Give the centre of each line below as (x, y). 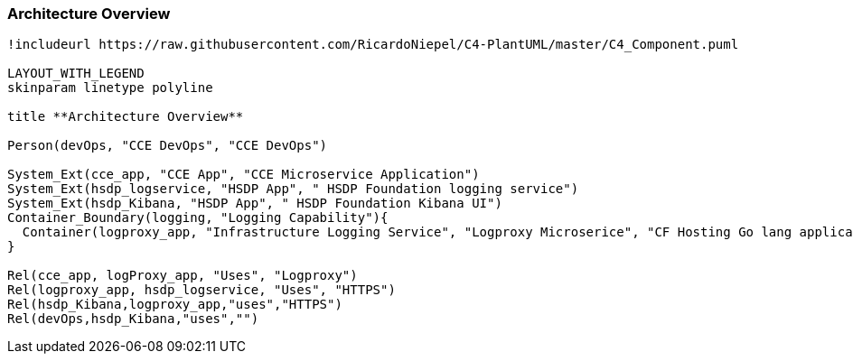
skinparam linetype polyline (110, 88)
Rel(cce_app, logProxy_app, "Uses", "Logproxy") (183, 276)
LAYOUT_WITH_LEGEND (76, 74)
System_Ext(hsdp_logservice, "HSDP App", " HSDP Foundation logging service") (293, 189)
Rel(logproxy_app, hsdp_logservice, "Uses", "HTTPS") (202, 290)
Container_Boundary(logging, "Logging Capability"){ (198, 218)
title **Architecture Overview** (126, 117)
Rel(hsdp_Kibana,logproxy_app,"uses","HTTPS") (175, 305)
